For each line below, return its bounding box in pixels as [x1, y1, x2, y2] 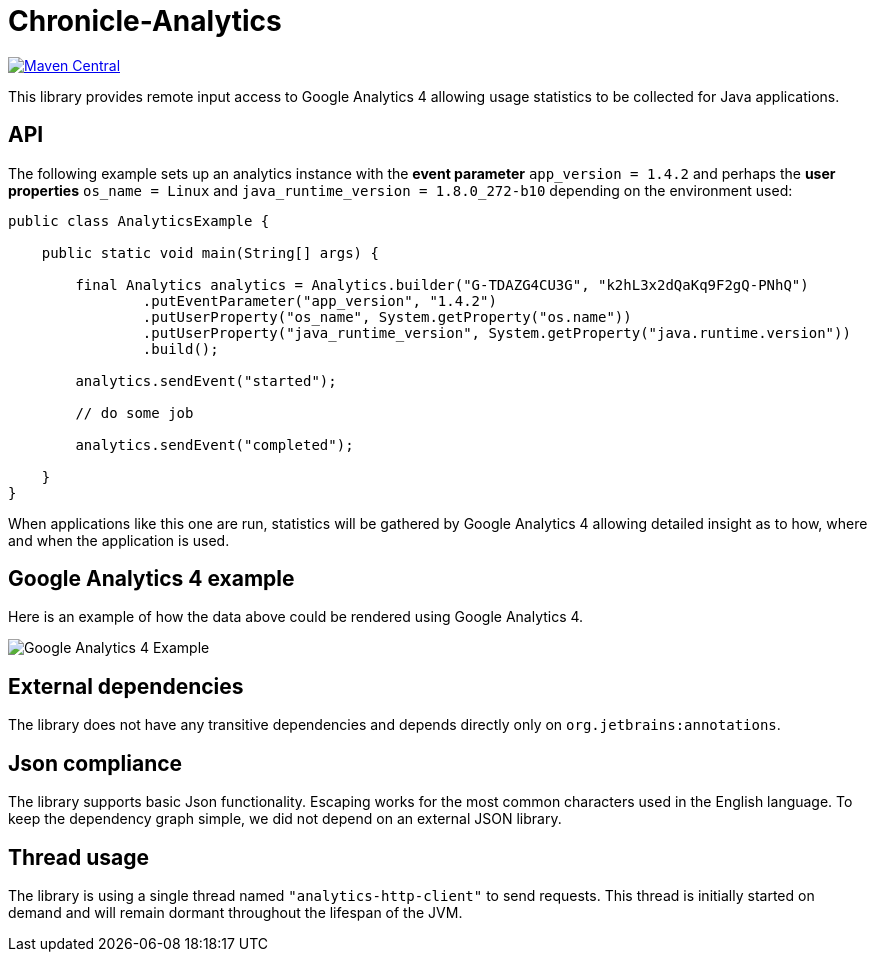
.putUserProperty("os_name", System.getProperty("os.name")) [142, 308, 632, 325]
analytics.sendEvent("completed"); [75, 436, 354, 453]
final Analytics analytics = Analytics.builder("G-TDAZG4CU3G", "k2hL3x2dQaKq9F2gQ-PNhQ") [75, 276, 809, 293]
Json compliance [8, 750, 183, 776]
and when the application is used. [8, 531, 230, 549]
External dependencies [8, 673, 244, 699]
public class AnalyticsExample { [8, 212, 270, 229]
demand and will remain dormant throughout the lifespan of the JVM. [8, 903, 463, 921]
